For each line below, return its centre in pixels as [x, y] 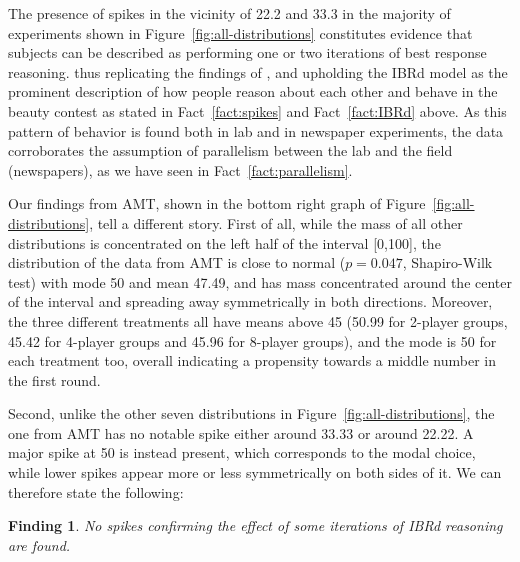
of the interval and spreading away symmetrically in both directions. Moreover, [250, 301]
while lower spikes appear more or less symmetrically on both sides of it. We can [255, 472]
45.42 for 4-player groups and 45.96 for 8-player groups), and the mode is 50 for [252, 340]
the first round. [54, 379]
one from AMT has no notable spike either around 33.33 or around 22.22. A [241, 432]
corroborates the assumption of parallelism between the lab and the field [230, 150]
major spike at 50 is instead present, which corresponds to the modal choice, [242, 452]
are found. [39, 544]
